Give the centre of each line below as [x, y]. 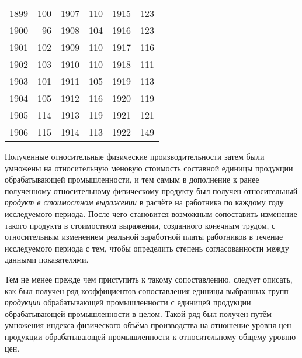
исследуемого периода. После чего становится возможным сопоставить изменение [151, 213]
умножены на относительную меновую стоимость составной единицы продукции [149, 168]
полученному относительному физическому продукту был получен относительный [151, 190]
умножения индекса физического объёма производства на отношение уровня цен [148, 325]
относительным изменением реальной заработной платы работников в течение [144, 237]
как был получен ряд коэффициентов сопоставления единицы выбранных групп [147, 290]
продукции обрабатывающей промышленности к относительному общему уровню [150, 336]
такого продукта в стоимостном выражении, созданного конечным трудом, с [140, 225]
